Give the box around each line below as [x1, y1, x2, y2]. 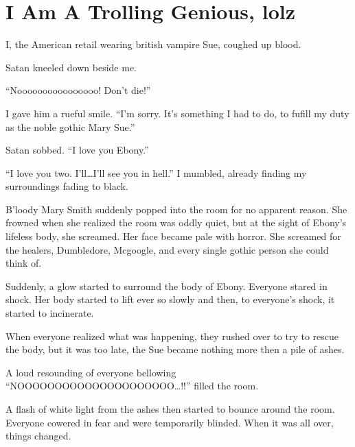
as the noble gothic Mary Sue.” [5, 119, 135, 134]
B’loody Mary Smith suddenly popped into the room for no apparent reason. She [5, 202, 347, 216]
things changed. [5, 428, 71, 443]
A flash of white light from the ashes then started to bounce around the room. [5, 402, 335, 415]
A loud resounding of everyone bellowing [5, 365, 176, 379]
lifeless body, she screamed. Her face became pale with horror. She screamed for [5, 229, 341, 243]
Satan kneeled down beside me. [5, 60, 137, 74]
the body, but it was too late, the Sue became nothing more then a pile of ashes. [5, 342, 345, 357]
